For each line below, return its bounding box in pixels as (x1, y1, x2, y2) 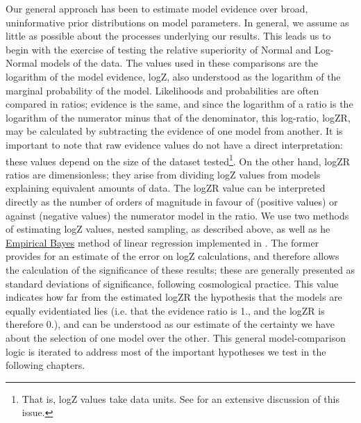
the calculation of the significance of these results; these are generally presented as (6, 262, 355, 276)
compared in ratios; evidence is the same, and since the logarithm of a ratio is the (6, 97, 353, 111)
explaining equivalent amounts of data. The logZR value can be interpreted (6, 181, 326, 195)
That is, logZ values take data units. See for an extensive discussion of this (22, 391, 339, 406)
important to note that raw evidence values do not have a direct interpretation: (6, 137, 343, 151)
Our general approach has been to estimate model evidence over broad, (6, 1, 308, 15)
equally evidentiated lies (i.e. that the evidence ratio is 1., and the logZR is (6, 303, 325, 317)
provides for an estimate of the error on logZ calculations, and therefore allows (6, 249, 339, 263)
